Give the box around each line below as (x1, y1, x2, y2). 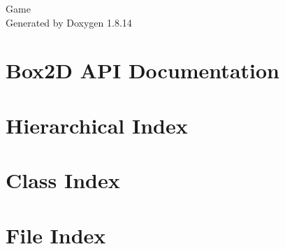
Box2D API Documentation (6, 56, 279, 85)
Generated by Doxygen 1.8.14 (6, 15, 132, 29)
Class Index (6, 166, 120, 194)
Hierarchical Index (6, 111, 188, 139)
